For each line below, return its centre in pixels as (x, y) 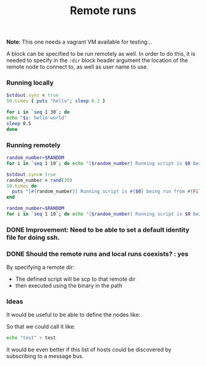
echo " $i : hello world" (37, 118)
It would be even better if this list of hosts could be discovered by (89, 349)
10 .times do (21, 186)
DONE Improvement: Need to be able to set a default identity (98, 229)
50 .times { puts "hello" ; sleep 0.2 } (56, 101)
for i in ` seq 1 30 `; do (38, 112)
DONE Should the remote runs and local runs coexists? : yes (97, 254)
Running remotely (34, 145)
